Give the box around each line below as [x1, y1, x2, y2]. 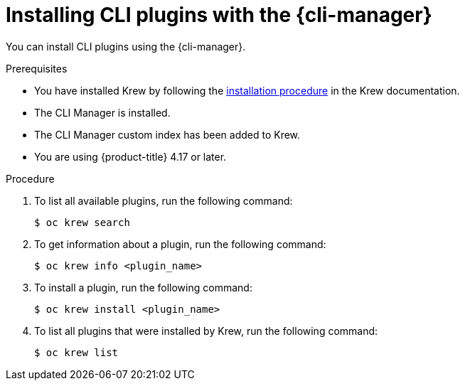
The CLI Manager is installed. [34, 106, 171, 119]
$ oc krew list [34, 346, 119, 358]
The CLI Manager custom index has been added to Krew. [34, 128, 301, 141]
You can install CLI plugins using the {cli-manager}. [6, 40, 246, 53]
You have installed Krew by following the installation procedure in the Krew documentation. [34, 84, 460, 97]
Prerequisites [6, 62, 68, 75]
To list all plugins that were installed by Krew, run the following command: [34, 324, 378, 337]
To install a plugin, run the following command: [34, 281, 252, 294]
